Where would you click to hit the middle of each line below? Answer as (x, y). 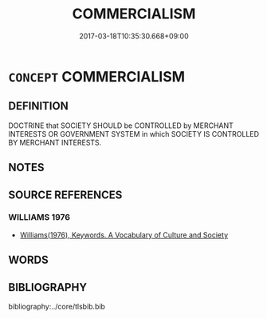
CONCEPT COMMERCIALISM (97, 76)
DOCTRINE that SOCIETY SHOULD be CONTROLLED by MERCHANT (121, 126)
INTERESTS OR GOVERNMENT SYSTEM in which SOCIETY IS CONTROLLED (134, 134)
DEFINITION (39, 106)
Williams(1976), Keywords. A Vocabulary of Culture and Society (124, 235)
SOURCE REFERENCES (65, 195)
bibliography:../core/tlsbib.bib (57, 307)
